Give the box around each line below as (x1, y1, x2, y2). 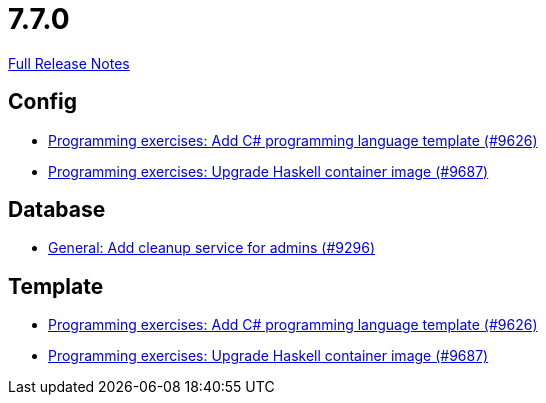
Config (8, 89, 77, 115)
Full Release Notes (8, 54, 130, 72)
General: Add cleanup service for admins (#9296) (48, 239, 376, 257)
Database (8, 197, 106, 223)
